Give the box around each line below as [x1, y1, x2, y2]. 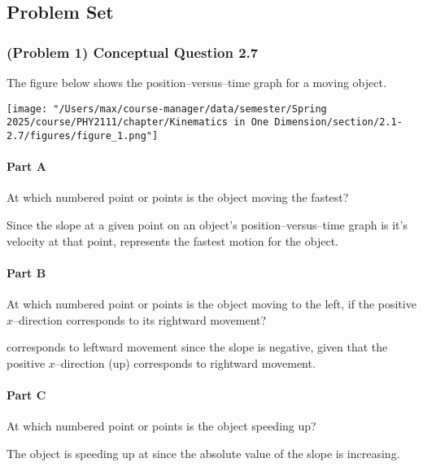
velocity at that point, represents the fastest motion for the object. [7, 232, 338, 249]
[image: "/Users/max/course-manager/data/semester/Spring [7, 103, 327, 115]
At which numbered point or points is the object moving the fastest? [7, 189, 349, 206]
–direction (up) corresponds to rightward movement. [55, 354, 316, 371]
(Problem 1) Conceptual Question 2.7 [7, 41, 259, 62]
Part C [7, 386, 46, 403]
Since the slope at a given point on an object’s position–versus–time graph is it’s [7, 216, 408, 233]
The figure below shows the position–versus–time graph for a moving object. [7, 74, 386, 90]
